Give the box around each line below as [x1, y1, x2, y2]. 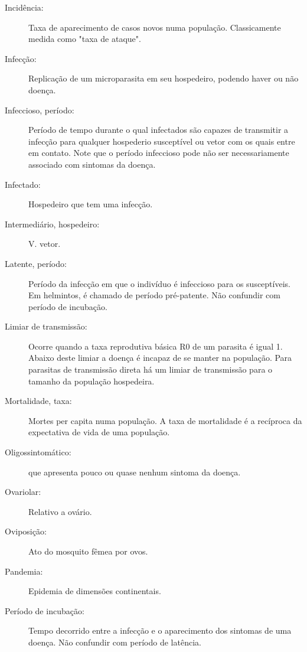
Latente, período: [5, 257, 67, 269]
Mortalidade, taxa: [5, 395, 72, 407]
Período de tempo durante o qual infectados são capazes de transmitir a [28, 123, 289, 136]
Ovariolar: [5, 485, 41, 498]
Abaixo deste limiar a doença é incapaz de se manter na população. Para [28, 351, 292, 364]
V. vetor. [28, 237, 61, 250]
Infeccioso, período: [5, 103, 74, 116]
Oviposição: [5, 525, 47, 537]
